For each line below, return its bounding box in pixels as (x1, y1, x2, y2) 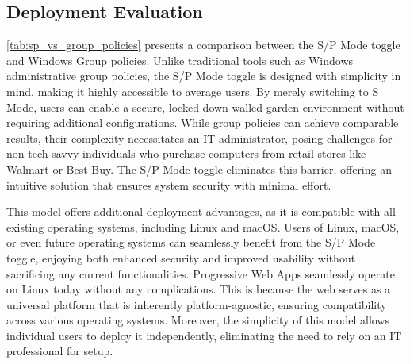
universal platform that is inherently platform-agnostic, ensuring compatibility (6, 296, 387, 312)
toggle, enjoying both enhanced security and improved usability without (6, 249, 356, 266)
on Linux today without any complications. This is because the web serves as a (6, 281, 391, 297)
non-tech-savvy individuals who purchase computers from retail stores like (6, 145, 366, 162)
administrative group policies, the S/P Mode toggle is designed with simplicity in (6, 67, 401, 84)
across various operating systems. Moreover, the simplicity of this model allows (6, 312, 390, 328)
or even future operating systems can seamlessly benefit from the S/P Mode (6, 234, 376, 251)
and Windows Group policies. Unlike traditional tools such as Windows (6, 52, 354, 68)
